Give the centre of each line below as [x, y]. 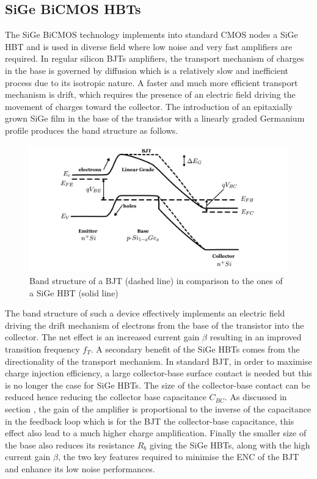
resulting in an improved [256, 337]
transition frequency [42, 349]
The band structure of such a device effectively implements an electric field [145, 313]
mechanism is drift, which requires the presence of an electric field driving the [150, 94]
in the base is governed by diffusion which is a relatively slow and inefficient [147, 70]
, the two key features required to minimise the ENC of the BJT [178, 457]
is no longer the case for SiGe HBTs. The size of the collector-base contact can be [158, 385]
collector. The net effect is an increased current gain [102, 337]
